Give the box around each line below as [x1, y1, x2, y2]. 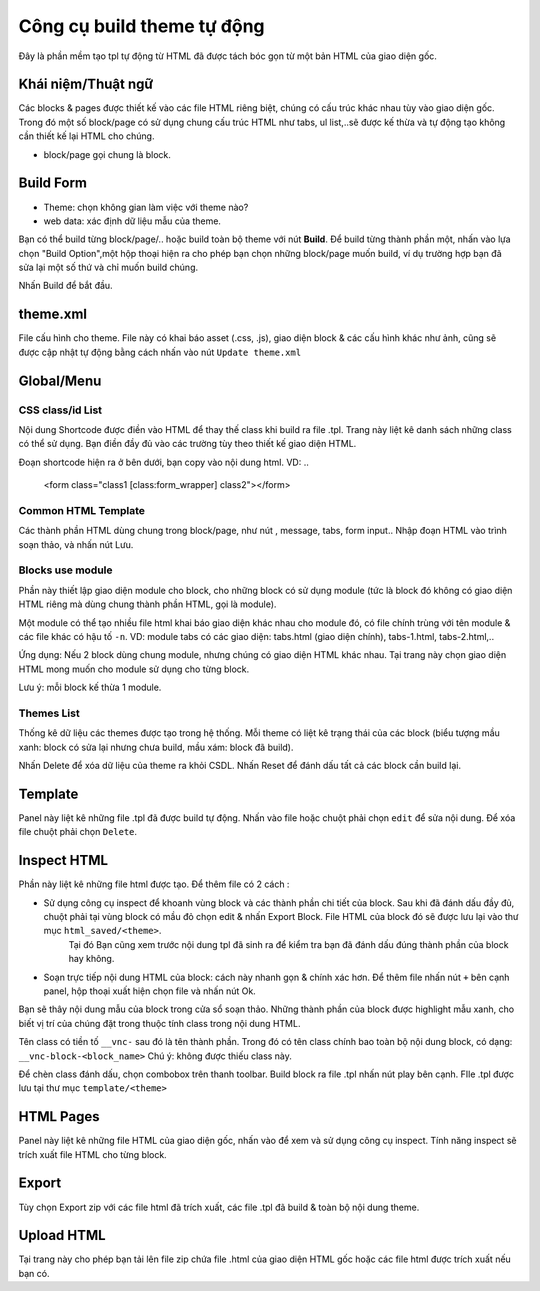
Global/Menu [18, 372, 102, 389]
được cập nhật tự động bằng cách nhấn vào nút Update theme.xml [18, 346, 302, 358]
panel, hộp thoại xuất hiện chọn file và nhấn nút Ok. [43, 985, 257, 997]
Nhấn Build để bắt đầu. [18, 280, 114, 292]
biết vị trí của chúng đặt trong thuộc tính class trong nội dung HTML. [18, 1017, 301, 1029]
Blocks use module [18, 563, 114, 577]
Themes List [18, 706, 80, 720]
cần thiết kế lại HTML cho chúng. [18, 130, 155, 142]
